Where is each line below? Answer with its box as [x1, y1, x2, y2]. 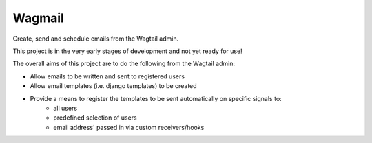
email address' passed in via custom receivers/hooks [53, 123, 205, 131]
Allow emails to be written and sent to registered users [30, 72, 185, 80]
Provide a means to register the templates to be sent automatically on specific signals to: [30, 94, 282, 102]
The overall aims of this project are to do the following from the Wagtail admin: [12, 59, 236, 68]
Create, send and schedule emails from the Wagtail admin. [12, 34, 179, 43]
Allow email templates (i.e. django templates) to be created [30, 82, 197, 90]
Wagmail [12, 10, 65, 25]
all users [53, 104, 78, 112]
